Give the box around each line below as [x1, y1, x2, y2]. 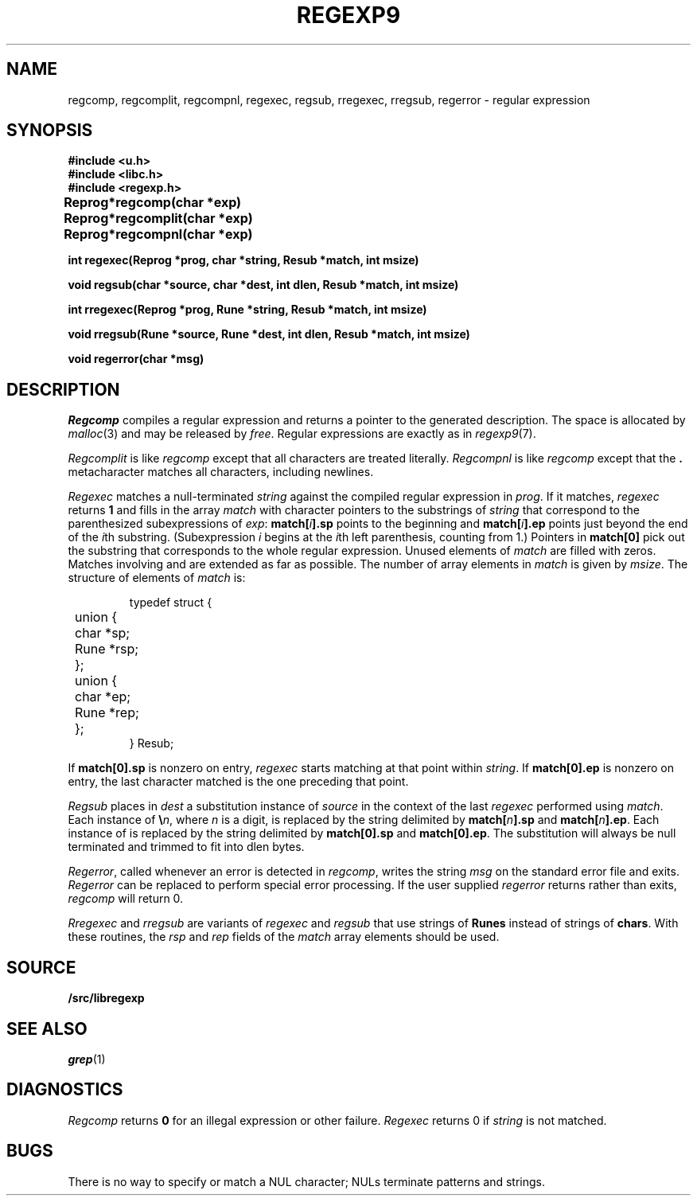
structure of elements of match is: [68, 571, 246, 585]
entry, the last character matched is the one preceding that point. [68, 775, 409, 789]
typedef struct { [129, 595, 212, 610]
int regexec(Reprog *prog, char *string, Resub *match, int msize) [68, 253, 419, 267]
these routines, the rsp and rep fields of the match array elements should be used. [68, 930, 500, 944]
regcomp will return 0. [68, 892, 184, 906]
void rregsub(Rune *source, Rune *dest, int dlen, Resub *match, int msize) [68, 327, 470, 341]
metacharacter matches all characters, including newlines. [68, 465, 374, 479]
